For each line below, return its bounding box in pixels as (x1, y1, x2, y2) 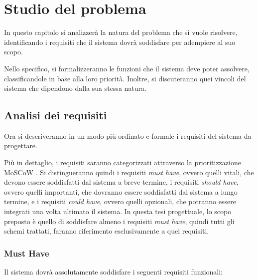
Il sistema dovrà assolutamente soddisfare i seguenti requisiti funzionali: (4, 267, 223, 277)
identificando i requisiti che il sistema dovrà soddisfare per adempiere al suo (4, 36, 236, 47)
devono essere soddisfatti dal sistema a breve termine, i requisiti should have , (4, 177, 239, 187)
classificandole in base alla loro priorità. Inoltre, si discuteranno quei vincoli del (4, 73, 246, 83)
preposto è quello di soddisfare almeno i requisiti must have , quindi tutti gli (4, 216, 235, 226)
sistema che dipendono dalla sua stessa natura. (4, 83, 146, 93)
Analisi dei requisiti (4, 107, 107, 123)
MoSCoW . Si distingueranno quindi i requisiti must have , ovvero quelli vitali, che (4, 167, 254, 177)
